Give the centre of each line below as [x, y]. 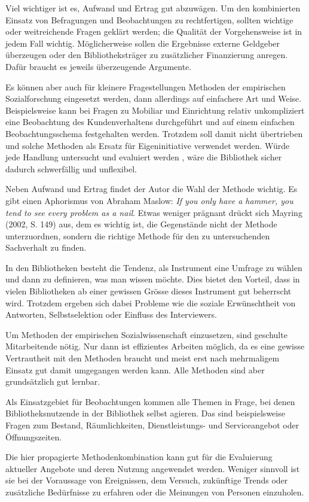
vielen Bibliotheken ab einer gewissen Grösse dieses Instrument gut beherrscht [149, 291]
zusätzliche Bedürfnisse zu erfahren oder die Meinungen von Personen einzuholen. [155, 492]
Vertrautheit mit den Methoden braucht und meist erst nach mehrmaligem [143, 358]
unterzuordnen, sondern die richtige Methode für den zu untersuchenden [138, 235]
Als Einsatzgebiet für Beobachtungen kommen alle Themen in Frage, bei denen [150, 401]
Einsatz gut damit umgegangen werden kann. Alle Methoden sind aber [135, 369]
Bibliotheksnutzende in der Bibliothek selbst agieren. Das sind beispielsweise [145, 413]
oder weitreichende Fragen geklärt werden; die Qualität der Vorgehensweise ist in [154, 31]
